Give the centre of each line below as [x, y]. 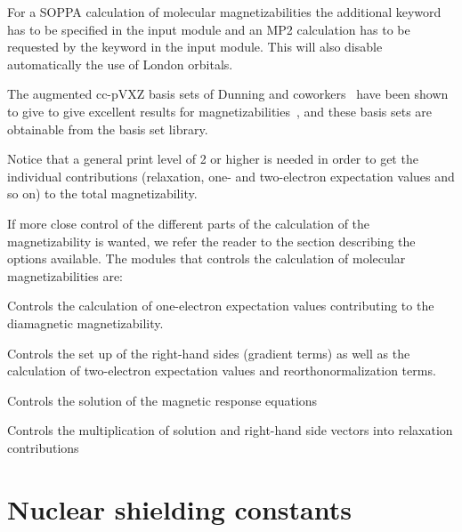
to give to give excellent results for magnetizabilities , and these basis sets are [220, 111]
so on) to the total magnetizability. [102, 193]
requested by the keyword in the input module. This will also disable [195, 47]
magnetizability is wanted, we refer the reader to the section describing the [211, 241]
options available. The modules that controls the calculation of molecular [207, 258]
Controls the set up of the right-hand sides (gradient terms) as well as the [209, 353]
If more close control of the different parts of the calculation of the [189, 223]
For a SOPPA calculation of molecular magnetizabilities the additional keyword [224, 12]
